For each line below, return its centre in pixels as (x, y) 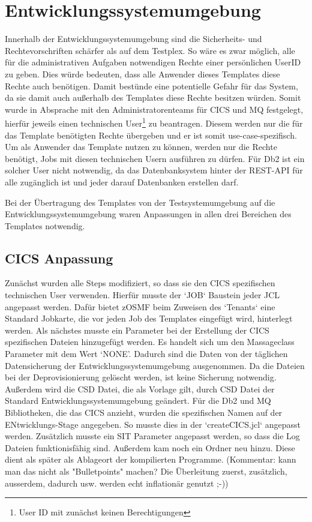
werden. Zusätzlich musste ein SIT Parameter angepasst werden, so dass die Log (152, 436)
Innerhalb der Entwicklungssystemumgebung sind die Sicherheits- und (133, 39)
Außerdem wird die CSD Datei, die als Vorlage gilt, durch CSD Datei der (140, 388)
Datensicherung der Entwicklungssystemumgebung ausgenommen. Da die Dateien (155, 365)
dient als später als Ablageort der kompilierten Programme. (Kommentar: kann (151, 459)
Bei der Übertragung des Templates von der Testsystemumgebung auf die (140, 202)
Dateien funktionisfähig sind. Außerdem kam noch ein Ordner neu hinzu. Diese (150, 447)
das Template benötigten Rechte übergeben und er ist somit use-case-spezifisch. (151, 135)
